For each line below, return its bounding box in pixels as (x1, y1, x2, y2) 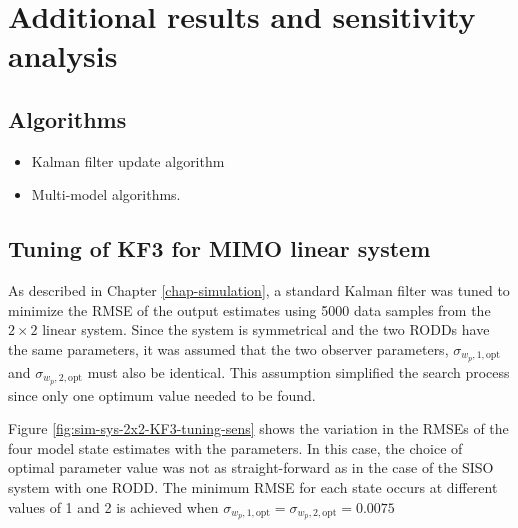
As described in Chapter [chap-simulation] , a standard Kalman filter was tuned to (8, 280, 510, 301)
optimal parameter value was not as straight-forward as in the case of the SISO (8, 457, 494, 478)
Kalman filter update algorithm (31, 150, 225, 171)
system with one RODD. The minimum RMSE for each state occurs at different (8, 477, 498, 498)
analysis (8, 35, 118, 76)
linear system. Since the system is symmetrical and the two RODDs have (42, 319, 490, 340)
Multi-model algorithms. (31, 184, 181, 205)
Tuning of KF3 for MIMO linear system (8, 233, 431, 264)
